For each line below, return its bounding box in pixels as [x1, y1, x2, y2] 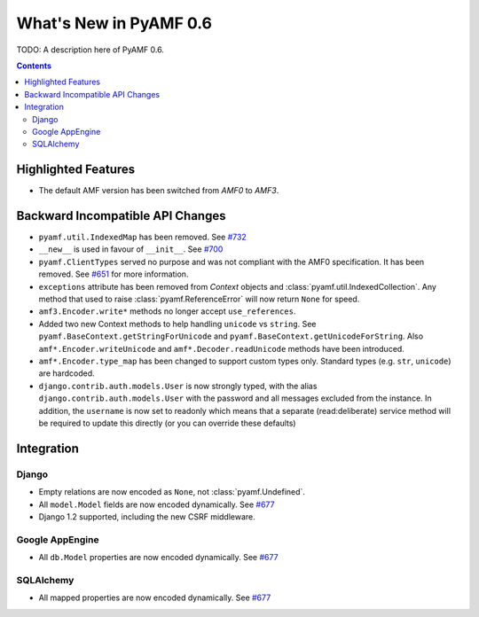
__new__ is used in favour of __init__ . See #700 [38, 244, 224, 254]
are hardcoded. [38, 368, 95, 379]
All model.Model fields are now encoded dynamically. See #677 [38, 499, 275, 510]
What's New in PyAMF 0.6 [16, 13, 213, 33]
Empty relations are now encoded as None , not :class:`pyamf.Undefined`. [38, 487, 306, 497]
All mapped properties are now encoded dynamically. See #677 [38, 592, 271, 603]
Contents [16, 60, 52, 71]
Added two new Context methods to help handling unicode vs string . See [38, 318, 317, 329]
